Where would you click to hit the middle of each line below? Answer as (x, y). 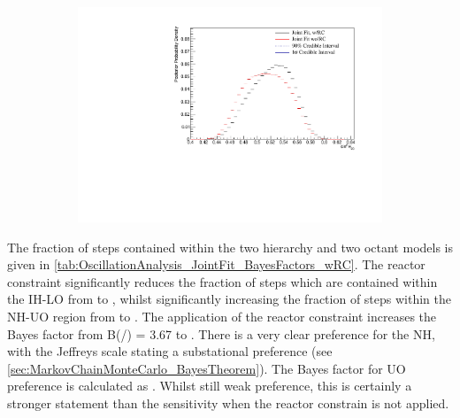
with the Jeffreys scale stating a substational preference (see (170, 351)
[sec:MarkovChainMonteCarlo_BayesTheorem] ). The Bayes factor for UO (207, 368)
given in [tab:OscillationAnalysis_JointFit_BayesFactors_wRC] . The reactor (216, 264)
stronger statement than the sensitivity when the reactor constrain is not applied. (228, 403)
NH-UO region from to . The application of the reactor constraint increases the (222, 317)
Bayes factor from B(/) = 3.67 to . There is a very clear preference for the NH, (221, 333)
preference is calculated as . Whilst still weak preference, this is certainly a (210, 386)
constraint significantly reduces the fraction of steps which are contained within (222, 281)
